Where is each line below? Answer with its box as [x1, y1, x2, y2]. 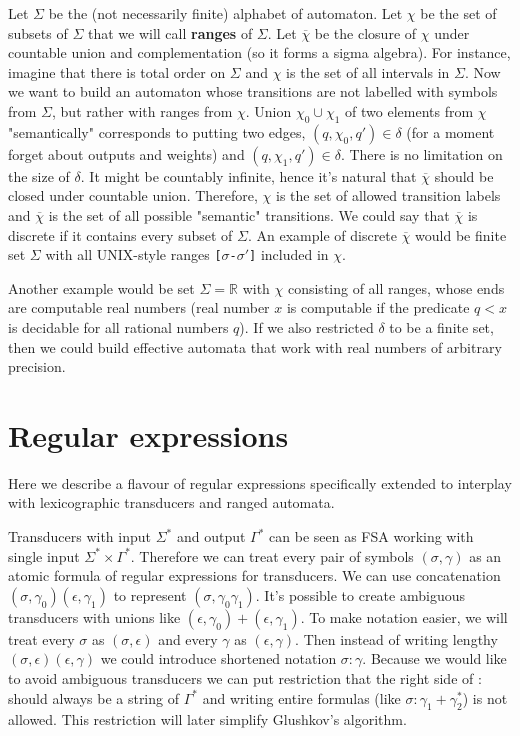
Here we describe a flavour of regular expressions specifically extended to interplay [8, 472, 512, 493]
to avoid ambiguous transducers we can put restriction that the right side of [8, 668, 474, 689]
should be [434, 165, 494, 186]
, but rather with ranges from [52, 100, 233, 121]
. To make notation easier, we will [300, 606, 508, 627]
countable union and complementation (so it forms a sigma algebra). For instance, [8, 42, 511, 63]
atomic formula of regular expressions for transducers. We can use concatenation [8, 565, 501, 586]
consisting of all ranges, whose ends [287, 277, 505, 298]
